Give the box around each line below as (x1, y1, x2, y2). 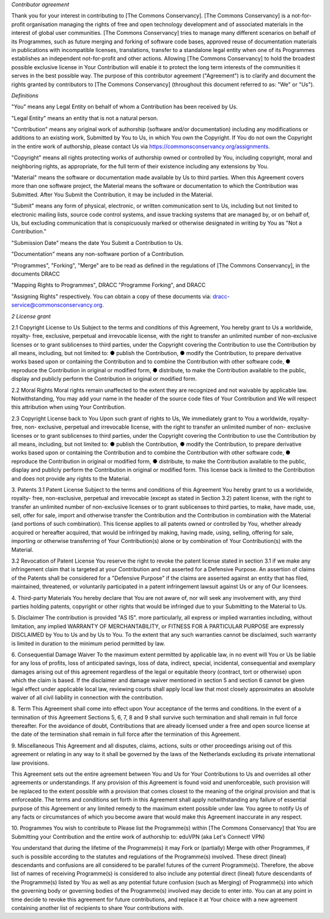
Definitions (11, 92, 39, 99)
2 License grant (11, 312, 51, 320)
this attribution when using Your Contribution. (11, 403, 126, 411)
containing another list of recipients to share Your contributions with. (11, 904, 185, 912)
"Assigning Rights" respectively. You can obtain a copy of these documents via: (11, 293, 212, 300)
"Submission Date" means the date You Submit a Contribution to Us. (11, 239, 183, 246)
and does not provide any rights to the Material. (11, 475, 131, 482)
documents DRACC (11, 270, 61, 277)
